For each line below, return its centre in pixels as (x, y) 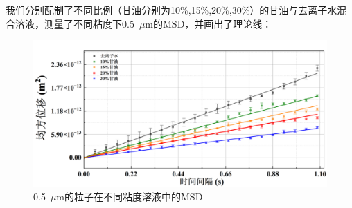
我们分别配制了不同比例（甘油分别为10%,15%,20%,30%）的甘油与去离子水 (171, 10)
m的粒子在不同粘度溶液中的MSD (130, 196)
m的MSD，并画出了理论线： (209, 23)
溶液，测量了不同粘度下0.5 (74, 23)
